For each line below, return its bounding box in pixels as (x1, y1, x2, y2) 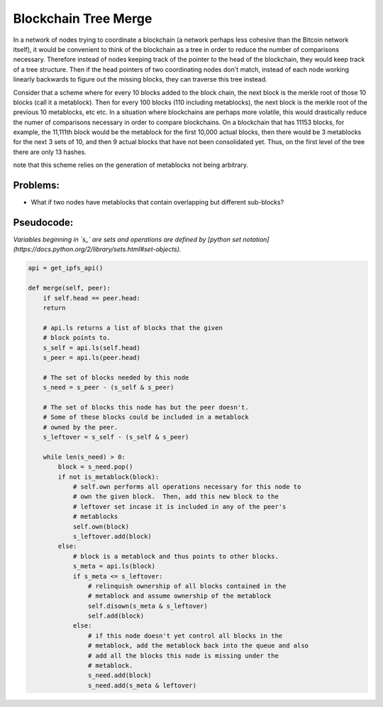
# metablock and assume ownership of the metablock (87, 592, 272, 600)
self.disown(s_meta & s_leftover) (87, 602, 209, 610)
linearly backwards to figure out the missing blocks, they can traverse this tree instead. (13, 75, 267, 84)
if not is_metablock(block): (57, 473, 160, 481)
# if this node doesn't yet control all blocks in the (87, 632, 283, 640)
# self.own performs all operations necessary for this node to (72, 483, 301, 491)
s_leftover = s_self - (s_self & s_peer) (43, 433, 189, 442)
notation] (242, 235, 270, 244)
